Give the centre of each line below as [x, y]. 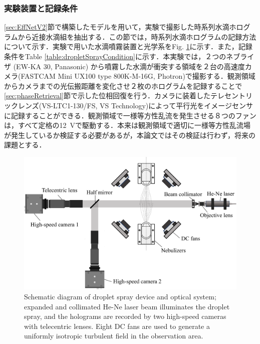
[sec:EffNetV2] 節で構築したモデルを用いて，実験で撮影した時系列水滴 [117, 27]
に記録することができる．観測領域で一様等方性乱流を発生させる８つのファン [130, 115]
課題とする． [25, 145]
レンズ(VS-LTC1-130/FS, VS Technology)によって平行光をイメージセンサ [135, 105]
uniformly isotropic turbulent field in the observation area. [114, 336]
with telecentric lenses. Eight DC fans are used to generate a [117, 326]
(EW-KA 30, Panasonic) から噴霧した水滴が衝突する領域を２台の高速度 [129, 66]
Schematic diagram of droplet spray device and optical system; [120, 296]
